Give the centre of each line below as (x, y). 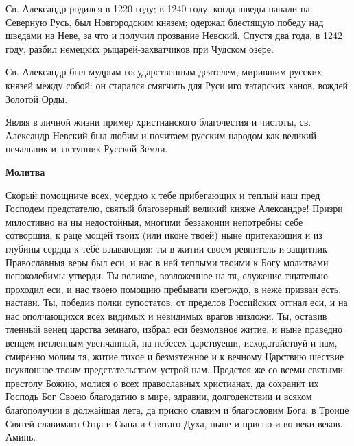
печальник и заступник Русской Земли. (87, 149)
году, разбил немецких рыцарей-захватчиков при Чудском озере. (140, 48)
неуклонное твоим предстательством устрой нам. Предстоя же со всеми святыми (174, 369)
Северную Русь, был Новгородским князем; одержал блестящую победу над (165, 22)
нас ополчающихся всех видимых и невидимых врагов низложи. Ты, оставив (166, 315)
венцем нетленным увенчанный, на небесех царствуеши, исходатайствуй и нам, (172, 343)
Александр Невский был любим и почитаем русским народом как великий (161, 135)
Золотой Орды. (37, 98)
